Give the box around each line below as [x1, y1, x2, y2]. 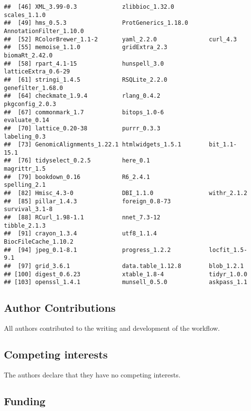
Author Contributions [4, 300, 116, 315]
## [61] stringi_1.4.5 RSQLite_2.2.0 [4, 76, 167, 83]
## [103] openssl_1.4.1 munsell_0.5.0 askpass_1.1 [4, 279, 248, 286]
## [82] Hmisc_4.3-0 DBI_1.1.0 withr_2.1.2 [4, 190, 248, 197]
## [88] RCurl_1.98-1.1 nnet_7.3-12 [4, 214, 161, 221]
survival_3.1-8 [4, 206, 53, 213]
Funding [4, 393, 46, 408]
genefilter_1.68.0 [4, 84, 63, 91]
